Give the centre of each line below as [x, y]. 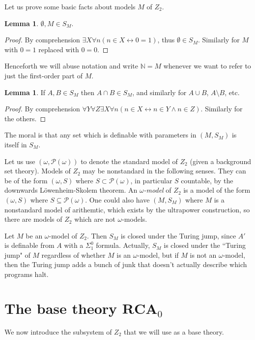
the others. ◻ [25, 118]
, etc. [232, 92]
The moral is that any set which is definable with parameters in [100, 135]
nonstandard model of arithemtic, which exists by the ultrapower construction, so [127, 209]
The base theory [61, 308]
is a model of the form [217, 190]
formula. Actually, [123, 245]
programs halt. [27, 274]
